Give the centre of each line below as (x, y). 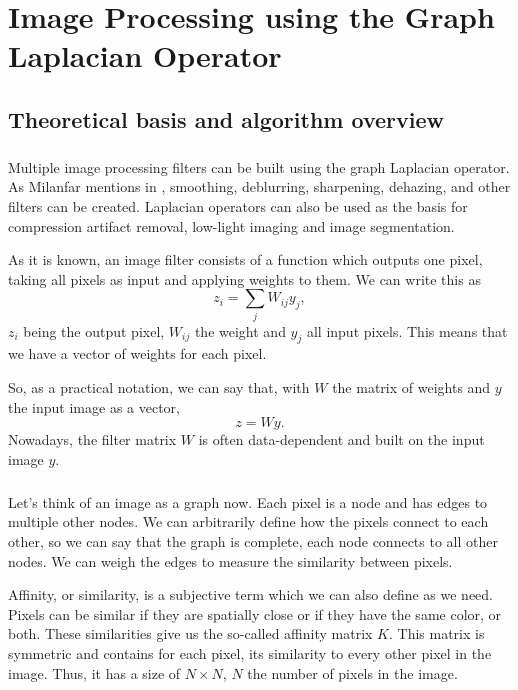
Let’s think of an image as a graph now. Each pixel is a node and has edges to (248, 501)
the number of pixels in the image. (352, 672)
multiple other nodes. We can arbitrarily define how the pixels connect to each (248, 521)
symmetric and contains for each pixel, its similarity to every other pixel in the (250, 652)
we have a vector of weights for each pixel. (137, 353)
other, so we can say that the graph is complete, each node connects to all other (253, 540)
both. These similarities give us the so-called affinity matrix (190, 633)
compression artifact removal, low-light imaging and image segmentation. (231, 225)
